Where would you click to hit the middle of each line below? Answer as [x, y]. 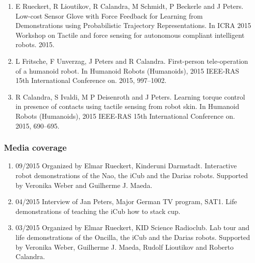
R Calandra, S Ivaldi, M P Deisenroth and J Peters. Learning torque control [130, 96]
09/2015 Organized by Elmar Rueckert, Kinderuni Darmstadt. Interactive [126, 166]
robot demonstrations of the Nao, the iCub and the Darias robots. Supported [132, 175]
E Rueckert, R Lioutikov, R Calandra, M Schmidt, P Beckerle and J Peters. [129, 6]
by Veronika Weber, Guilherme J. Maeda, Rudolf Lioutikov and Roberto [125, 247]
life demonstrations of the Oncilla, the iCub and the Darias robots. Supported [133, 237]
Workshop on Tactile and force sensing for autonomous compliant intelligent [130, 35]
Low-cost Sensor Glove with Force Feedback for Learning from [109, 15]
